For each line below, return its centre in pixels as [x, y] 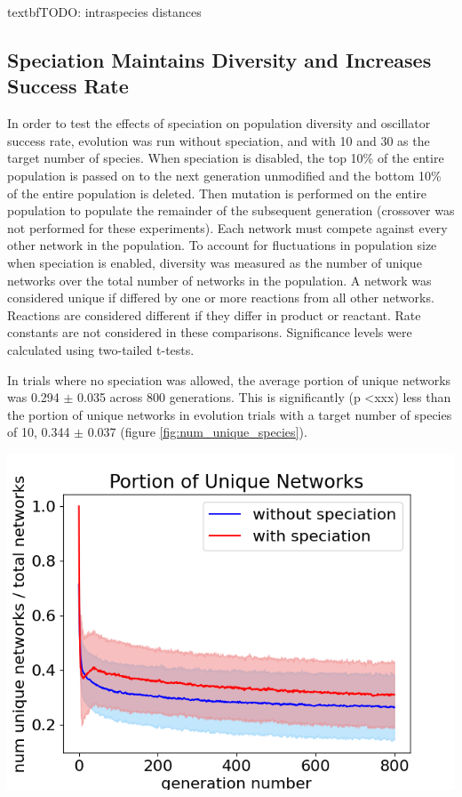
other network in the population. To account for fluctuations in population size [222, 245]
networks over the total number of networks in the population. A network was [219, 280]
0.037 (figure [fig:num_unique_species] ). [197, 432]
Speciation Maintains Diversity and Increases [219, 59]
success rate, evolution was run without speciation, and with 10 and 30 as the [219, 140]
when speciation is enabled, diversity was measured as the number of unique [215, 262]
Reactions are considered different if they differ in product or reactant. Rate [214, 314]
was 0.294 [33, 397]
